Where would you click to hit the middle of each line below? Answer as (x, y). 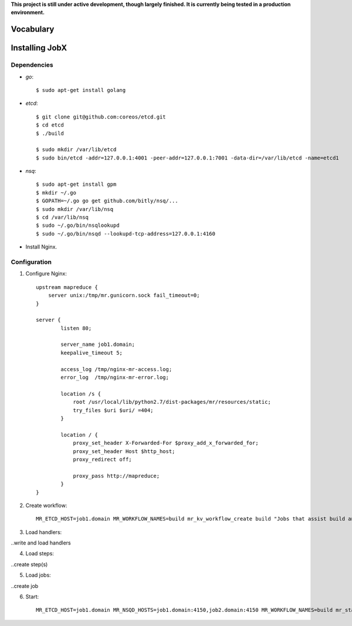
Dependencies (32, 65)
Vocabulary (33, 29)
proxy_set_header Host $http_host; (124, 451)
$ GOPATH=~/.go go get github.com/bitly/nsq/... (107, 201)
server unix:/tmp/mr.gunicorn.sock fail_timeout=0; (124, 295)
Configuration (31, 262)
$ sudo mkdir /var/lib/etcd (76, 150)
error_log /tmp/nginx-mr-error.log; (115, 377)
